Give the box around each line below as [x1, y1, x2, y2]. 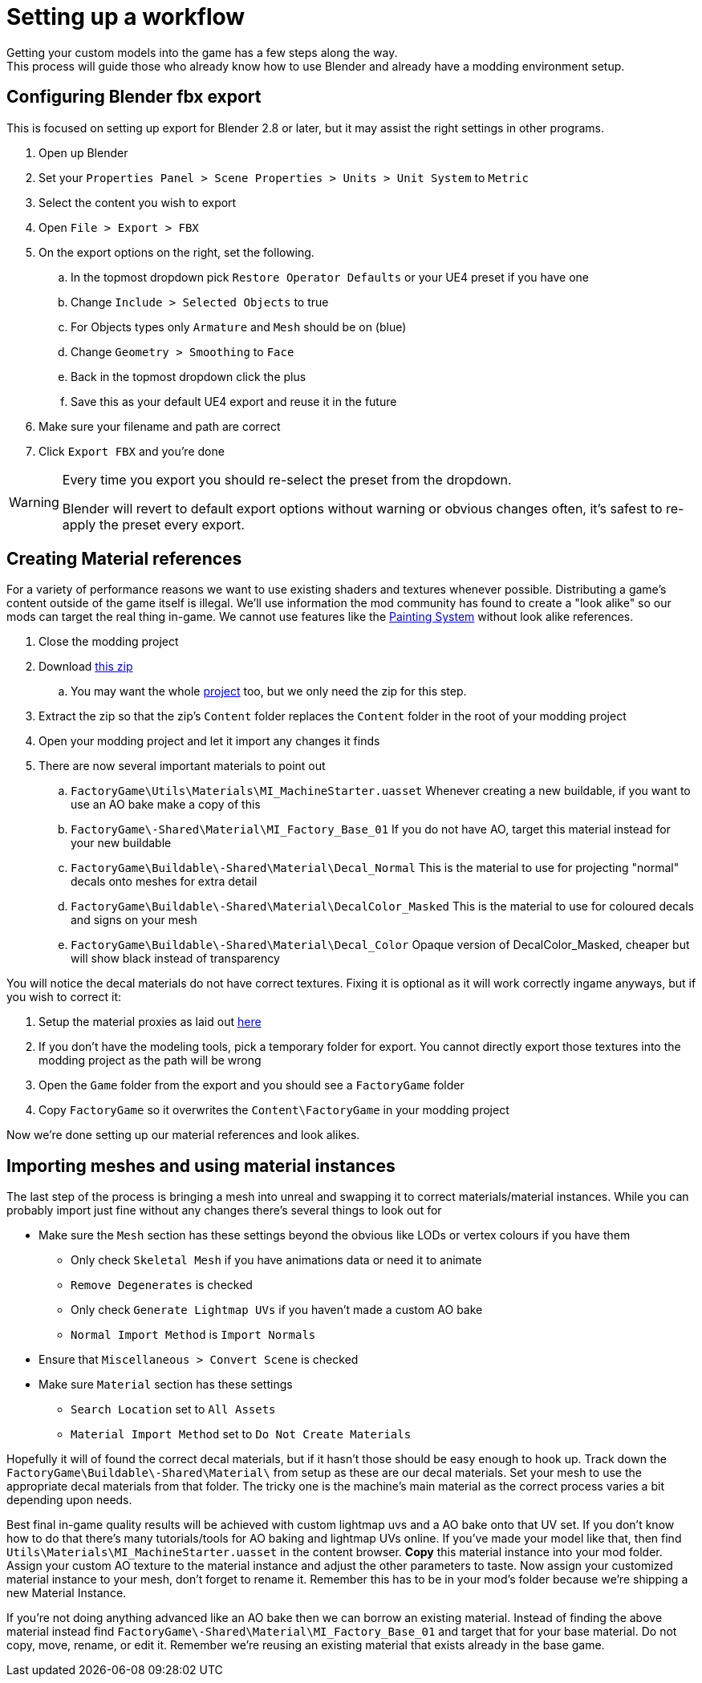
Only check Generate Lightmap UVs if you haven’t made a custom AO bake [71, 1303, 483, 1317]
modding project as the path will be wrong [39, 1053, 262, 1068]
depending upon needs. [6, 1493, 132, 1507]
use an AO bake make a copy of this [71, 797, 261, 812]
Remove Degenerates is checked [71, 1278, 253, 1292]
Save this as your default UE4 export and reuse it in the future [71, 394, 397, 408]
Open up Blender [39, 145, 128, 160]
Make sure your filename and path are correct [39, 419, 281, 433]
